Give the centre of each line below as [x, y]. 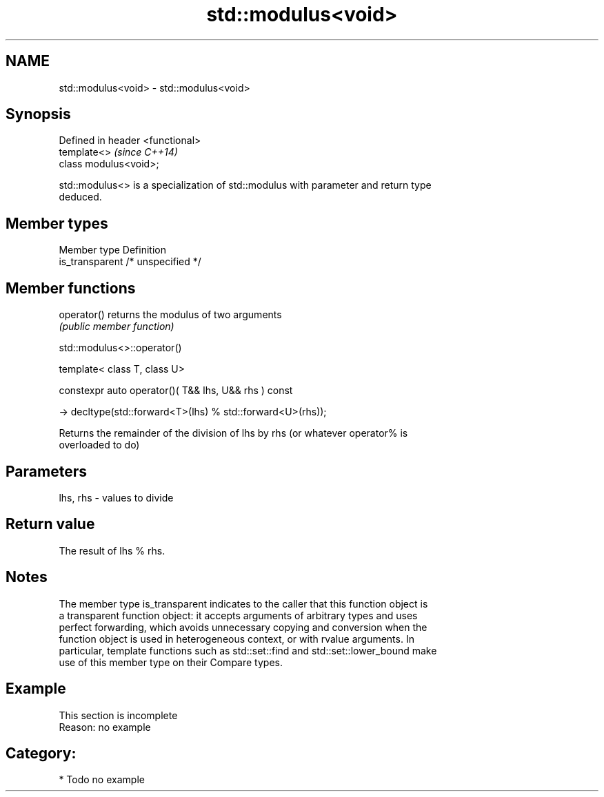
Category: [41, 753]
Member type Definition [112, 250]
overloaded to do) [99, 445]
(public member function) [117, 327]
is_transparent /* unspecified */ [130, 262]
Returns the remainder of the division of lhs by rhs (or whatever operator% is [233, 433]
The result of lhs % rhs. [112, 550]
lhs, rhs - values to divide [116, 497]
